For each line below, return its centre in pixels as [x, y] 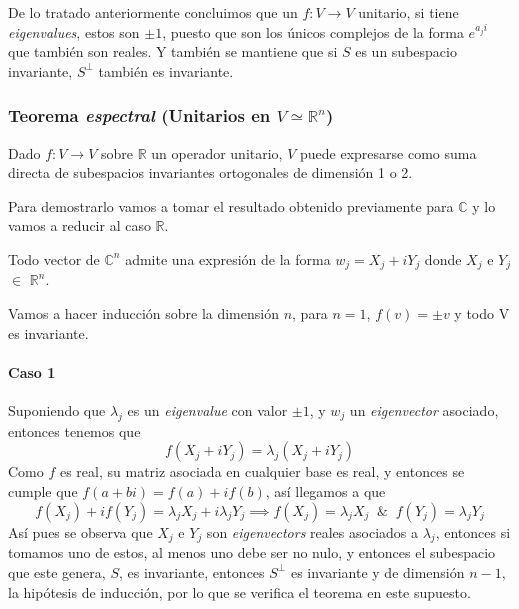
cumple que [43, 490]
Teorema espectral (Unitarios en [139, 115]
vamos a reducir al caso [79, 225]
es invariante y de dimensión [377, 571]
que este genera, [57, 571]
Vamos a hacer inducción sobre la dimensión [143, 313]
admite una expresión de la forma [228, 258]
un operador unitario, [217, 152]
